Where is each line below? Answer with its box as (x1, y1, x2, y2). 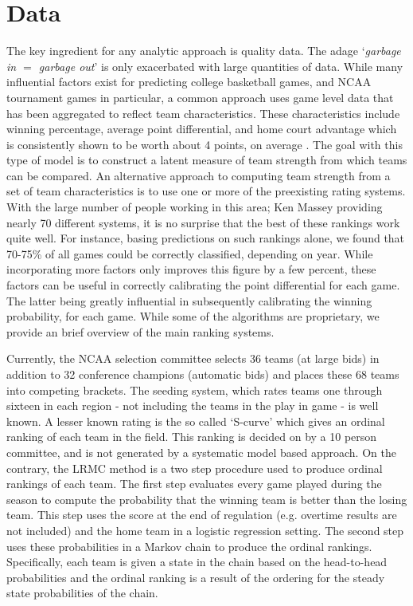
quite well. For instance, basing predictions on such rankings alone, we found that (6, 230, 405, 246)
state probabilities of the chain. (6, 584, 158, 601)
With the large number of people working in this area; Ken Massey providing (6, 199, 383, 215)
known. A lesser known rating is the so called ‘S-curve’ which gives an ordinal (6, 412, 385, 429)
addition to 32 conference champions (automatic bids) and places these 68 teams (6, 366, 399, 382)
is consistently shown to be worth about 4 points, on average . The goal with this (6, 136, 403, 152)
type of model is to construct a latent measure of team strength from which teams (6, 151, 407, 168)
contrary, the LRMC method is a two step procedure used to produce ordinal (6, 459, 383, 476)
